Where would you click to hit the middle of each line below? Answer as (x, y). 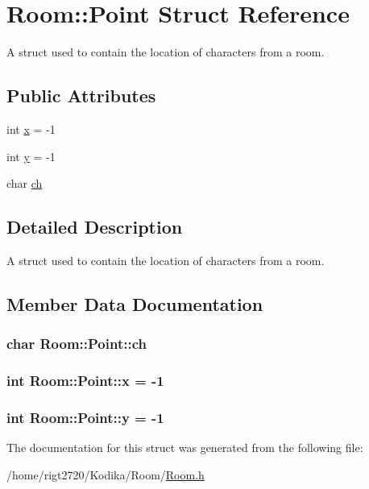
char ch (25, 183)
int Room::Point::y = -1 (85, 417)
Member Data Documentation (135, 303)
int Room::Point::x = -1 (85, 381)
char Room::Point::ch (77, 344)
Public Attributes (81, 95)
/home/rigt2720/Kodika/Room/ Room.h (106, 474)
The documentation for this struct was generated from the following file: (185, 448)
